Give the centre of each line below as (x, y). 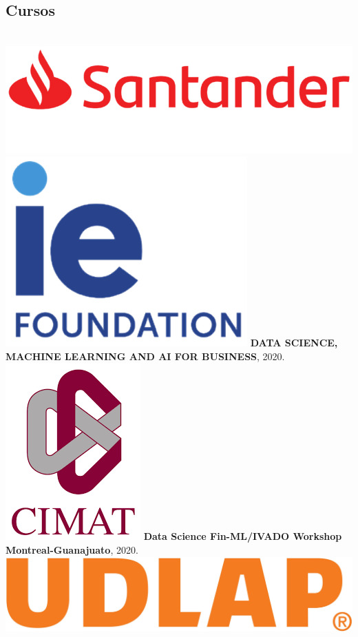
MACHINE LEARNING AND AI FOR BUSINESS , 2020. (145, 356)
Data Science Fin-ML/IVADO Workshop (243, 536)
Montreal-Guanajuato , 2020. (72, 550)
